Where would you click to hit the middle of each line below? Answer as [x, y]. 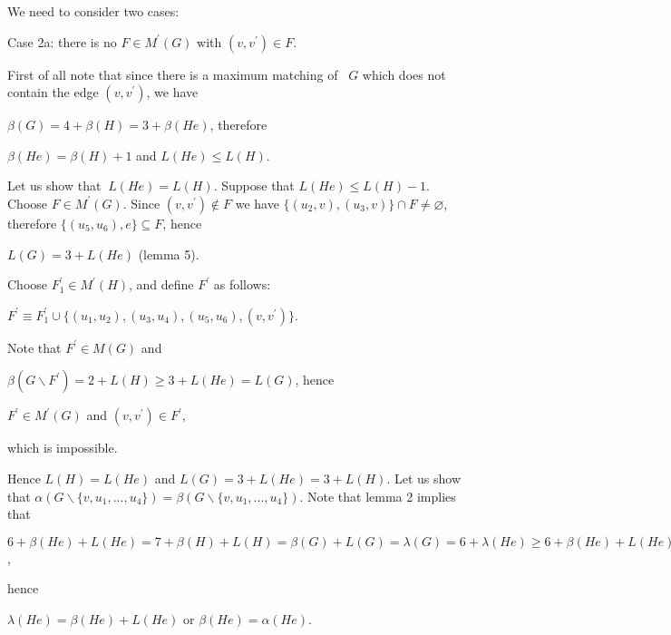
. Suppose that [254, 186]
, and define [161, 284]
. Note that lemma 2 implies [378, 496]
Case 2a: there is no [62, 41]
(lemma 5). [169, 254]
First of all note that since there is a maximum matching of [173, 74]
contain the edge [53, 92]
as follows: [242, 284]
